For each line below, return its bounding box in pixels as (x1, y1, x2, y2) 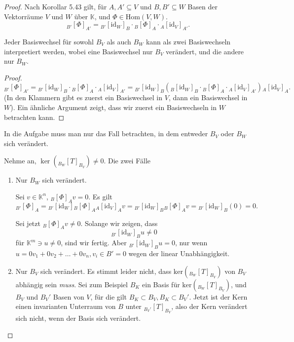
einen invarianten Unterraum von (15, 301, 116, 311)
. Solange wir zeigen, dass (80, 218, 158, 228)
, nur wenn (175, 237, 208, 248)
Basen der (187, 1, 218, 11)
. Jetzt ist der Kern (189, 291, 248, 302)
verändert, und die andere (166, 46, 244, 56)
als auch (107, 36, 131, 46)
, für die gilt (90, 291, 127, 302)
